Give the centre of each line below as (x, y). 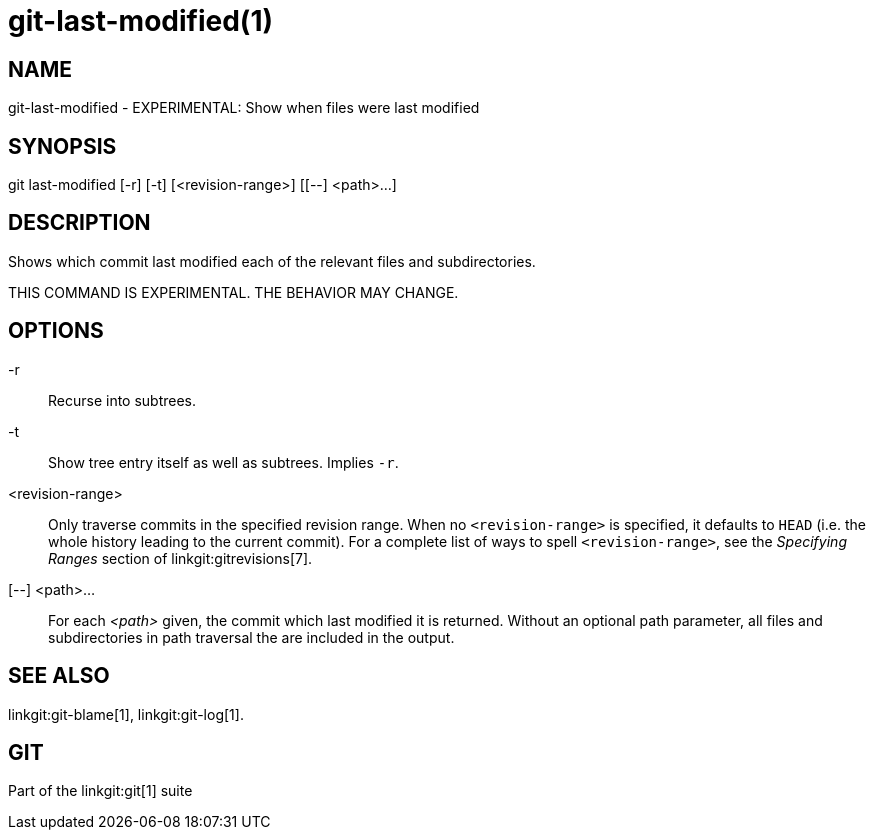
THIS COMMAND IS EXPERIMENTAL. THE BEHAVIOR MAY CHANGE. (233, 292)
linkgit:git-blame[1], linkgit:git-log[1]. (126, 714)
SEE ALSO (59, 676)
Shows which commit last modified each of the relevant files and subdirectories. (272, 261)
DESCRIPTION (79, 223)
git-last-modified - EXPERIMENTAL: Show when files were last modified (244, 108)
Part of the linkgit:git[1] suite (100, 791)
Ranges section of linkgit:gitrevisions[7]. (180, 558)
